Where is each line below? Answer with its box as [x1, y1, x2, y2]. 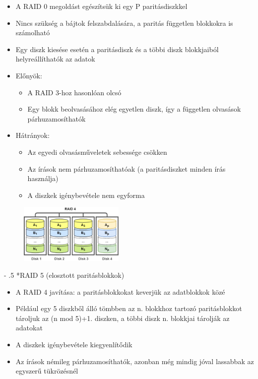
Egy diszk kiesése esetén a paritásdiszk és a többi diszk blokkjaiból [15, 44, 219, 54]
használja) [27, 173, 59, 184]
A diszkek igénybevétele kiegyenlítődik [15, 339, 132, 349]
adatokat [15, 322, 43, 333]
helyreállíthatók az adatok [15, 54, 95, 64]
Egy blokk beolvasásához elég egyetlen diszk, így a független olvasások [27, 104, 241, 114]
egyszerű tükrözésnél [15, 366, 78, 376]
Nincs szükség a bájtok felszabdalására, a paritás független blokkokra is [15, 17, 233, 28]
